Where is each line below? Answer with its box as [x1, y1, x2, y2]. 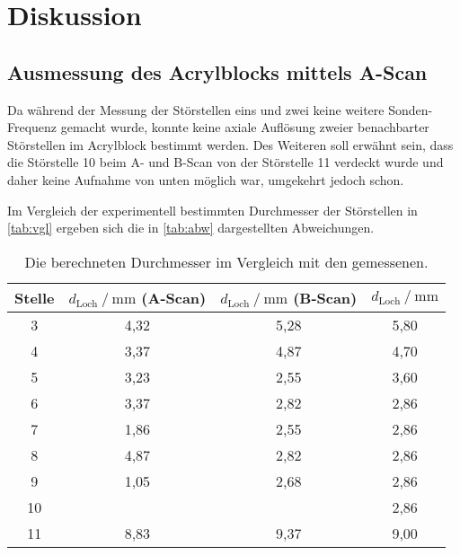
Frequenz [7, 118, 57, 137]
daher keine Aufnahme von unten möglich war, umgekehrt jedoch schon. [7, 170, 404, 189]
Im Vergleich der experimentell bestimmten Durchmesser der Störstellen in [7, 200, 418, 219]
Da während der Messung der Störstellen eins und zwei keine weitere [7, 100, 385, 119]
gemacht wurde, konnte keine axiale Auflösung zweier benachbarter [60, 118, 429, 137]
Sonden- [388, 100, 433, 119]
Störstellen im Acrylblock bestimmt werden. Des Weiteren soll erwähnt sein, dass [7, 135, 454, 154]
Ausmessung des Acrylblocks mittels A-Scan [7, 57, 428, 85]
